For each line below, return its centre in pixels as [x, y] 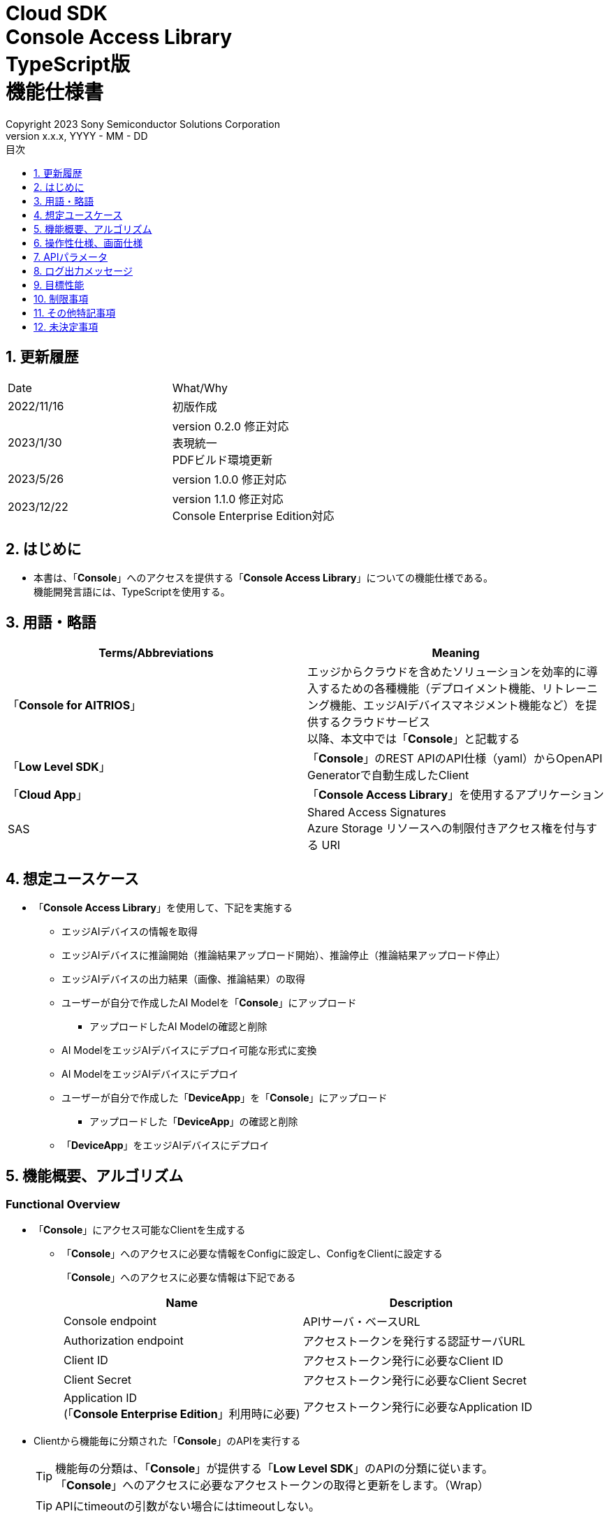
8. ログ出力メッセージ [83, 270]
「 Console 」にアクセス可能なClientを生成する [140, 1230]
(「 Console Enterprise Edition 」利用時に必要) [182, 1414]
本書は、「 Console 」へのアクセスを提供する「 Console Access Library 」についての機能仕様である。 [263, 578]
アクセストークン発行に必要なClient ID [403, 1361]
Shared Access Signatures [377, 812]
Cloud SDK [57, 13]
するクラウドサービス [375, 722]
